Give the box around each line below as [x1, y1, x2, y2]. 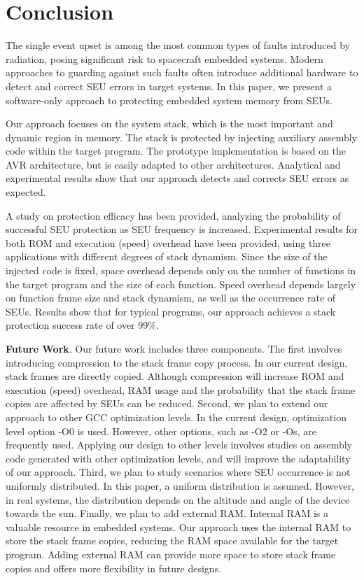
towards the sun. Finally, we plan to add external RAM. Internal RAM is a [6, 506, 329, 521]
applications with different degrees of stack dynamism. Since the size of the [6, 249, 328, 264]
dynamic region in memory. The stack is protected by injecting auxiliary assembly [6, 129, 358, 144]
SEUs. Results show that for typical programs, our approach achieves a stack [6, 304, 336, 318]
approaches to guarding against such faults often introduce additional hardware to [6, 65, 358, 80]
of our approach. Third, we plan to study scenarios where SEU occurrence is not [6, 465, 351, 479]
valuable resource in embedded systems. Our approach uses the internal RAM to [6, 519, 351, 534]
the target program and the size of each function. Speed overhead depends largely [6, 276, 356, 291]
